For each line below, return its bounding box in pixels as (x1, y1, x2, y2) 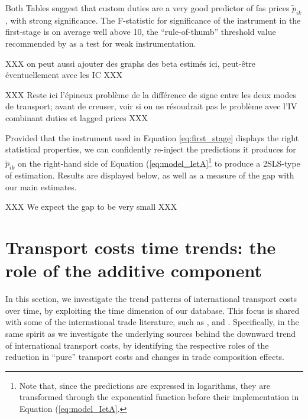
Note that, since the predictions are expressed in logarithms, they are (19, 379, 270, 391)
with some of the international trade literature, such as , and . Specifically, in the (5, 316, 299, 328)
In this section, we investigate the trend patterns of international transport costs (5, 293, 297, 305)
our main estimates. (5, 180, 77, 193)
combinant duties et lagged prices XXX (5, 111, 148, 124)
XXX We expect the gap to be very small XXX (5, 200, 177, 213)
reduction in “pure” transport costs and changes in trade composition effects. (5, 350, 284, 363)
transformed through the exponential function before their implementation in (19, 391, 299, 403)
